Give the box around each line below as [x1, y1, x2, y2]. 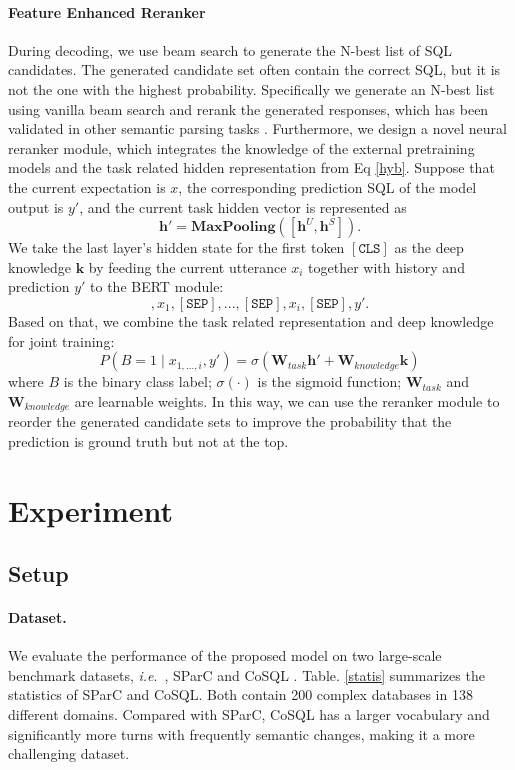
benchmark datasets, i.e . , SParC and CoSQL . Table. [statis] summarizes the [8, 664, 485, 685]
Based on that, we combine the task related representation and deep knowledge [8, 310, 494, 331]
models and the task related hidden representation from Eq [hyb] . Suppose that [8, 157, 495, 178]
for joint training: [8, 330, 115, 351]
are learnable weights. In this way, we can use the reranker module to [74, 390, 500, 411]
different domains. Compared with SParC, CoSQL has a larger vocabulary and [8, 704, 490, 725]
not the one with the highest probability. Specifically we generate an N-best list [8, 78, 495, 99]
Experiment [8, 489, 174, 530]
